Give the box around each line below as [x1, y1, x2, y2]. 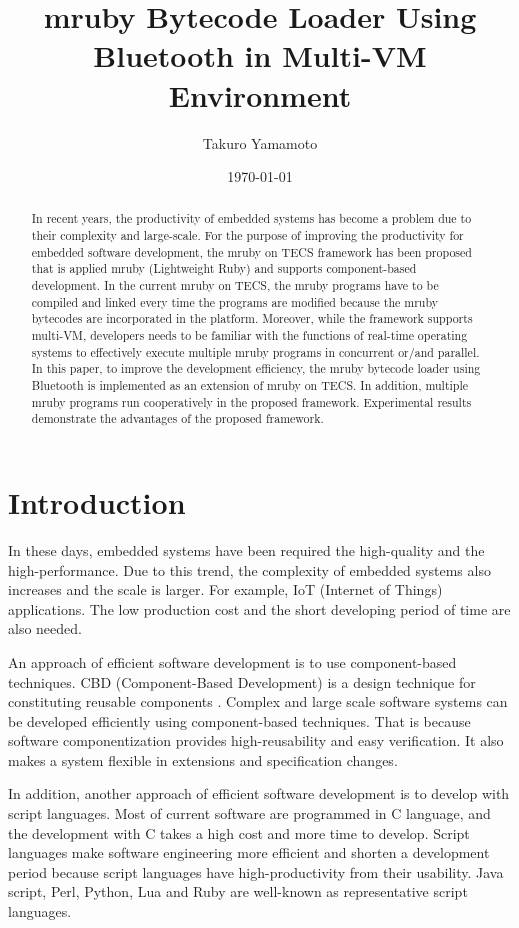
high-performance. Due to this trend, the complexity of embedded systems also [8, 559, 491, 580]
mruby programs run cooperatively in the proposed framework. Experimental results [31, 393, 472, 410]
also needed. [8, 618, 82, 639]
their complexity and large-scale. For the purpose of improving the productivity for [31, 227, 464, 244]
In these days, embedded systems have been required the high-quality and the [8, 539, 485, 560]
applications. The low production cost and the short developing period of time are [8, 598, 511, 619]
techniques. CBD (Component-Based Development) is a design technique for [8, 671, 476, 692]
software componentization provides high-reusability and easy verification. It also [8, 730, 504, 751]
